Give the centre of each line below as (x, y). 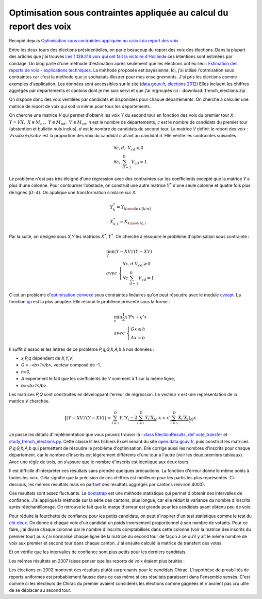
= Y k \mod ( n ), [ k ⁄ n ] (134, 208)
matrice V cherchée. (29, 401)
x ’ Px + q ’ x (136, 317)
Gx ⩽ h (138, 329)
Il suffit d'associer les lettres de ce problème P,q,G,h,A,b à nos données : (82, 349)
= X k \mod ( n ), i (133, 222)
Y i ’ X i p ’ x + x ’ (158, 418)
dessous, (18, 484)
